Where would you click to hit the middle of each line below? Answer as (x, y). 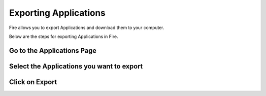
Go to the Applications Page (53, 50)
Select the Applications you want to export (76, 66)
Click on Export (33, 82)
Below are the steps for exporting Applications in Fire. (64, 36)
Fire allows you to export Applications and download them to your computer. (87, 28)
